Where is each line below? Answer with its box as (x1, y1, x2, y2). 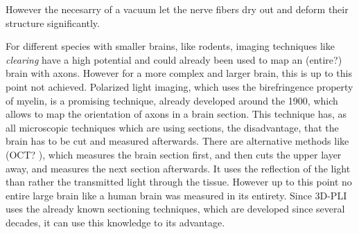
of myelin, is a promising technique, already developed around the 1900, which (6, 93, 338, 107)
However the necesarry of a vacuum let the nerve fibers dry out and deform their (6, 2, 349, 16)
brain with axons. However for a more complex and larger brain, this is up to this (6, 66, 352, 80)
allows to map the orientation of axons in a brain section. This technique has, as (6, 107, 347, 121)
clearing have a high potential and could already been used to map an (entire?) (6, 52, 342, 66)
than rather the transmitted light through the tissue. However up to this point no (6, 174, 352, 189)
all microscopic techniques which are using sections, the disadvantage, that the (6, 120, 339, 134)
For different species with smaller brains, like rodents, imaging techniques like (6, 39, 335, 53)
